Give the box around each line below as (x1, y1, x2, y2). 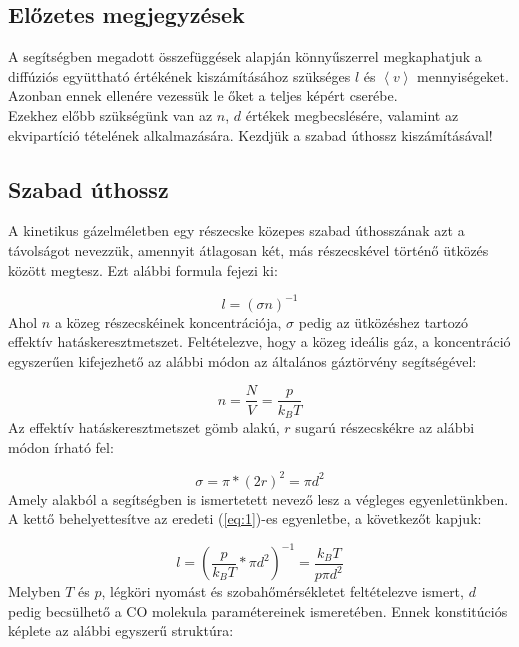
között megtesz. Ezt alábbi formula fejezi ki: (8, 259, 278, 280)
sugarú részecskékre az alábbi (295, 416, 475, 437)
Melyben (8, 581, 61, 602)
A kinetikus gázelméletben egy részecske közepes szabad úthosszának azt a (8, 220, 465, 241)
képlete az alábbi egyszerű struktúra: (8, 620, 234, 641)
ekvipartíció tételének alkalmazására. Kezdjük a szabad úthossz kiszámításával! (8, 124, 493, 145)
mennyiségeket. (417, 65, 509, 86)
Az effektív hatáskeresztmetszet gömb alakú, (8, 416, 280, 437)
